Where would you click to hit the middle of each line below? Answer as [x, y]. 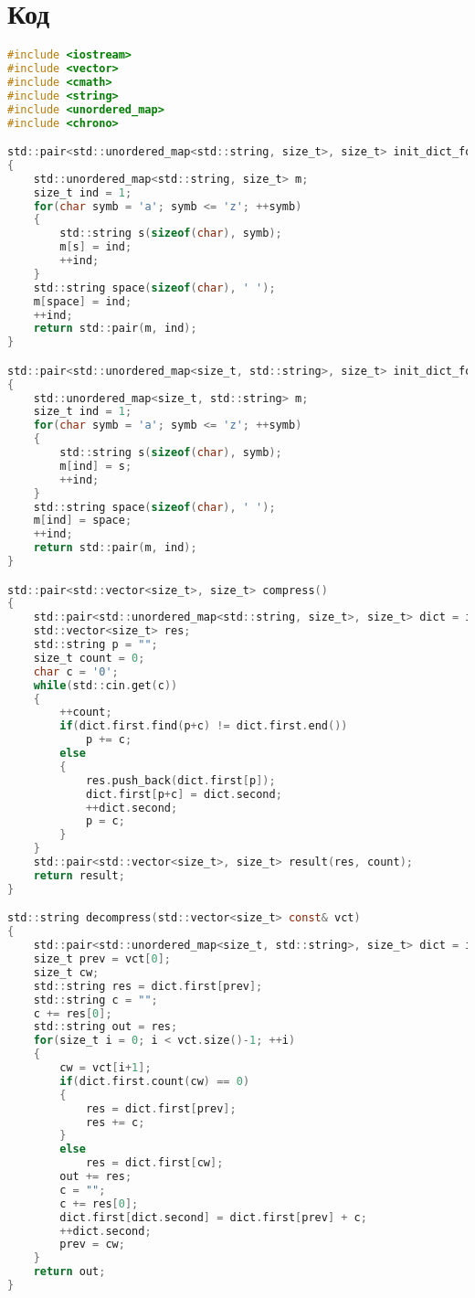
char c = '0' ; [76, 671]
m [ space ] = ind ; [83, 301]
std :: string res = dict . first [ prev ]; [148, 986]
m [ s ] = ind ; [96, 247]
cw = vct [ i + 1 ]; [106, 1068]
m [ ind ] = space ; [83, 521]
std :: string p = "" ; [95, 645]
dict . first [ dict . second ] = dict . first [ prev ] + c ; [213, 1217]
